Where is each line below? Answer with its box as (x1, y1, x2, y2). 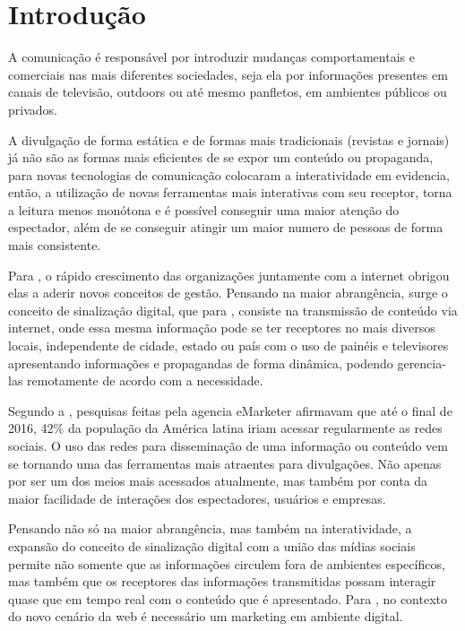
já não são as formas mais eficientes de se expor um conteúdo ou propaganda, (8, 148, 434, 167)
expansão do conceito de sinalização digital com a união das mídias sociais (8, 536, 416, 555)
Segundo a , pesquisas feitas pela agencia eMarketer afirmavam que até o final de (8, 401, 452, 419)
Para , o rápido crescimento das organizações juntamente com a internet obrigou (8, 265, 450, 284)
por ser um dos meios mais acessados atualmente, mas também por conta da (8, 471, 428, 490)
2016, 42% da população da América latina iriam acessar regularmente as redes (8, 419, 443, 437)
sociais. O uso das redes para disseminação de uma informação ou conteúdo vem (8, 437, 448, 454)
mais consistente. (8, 236, 101, 255)
